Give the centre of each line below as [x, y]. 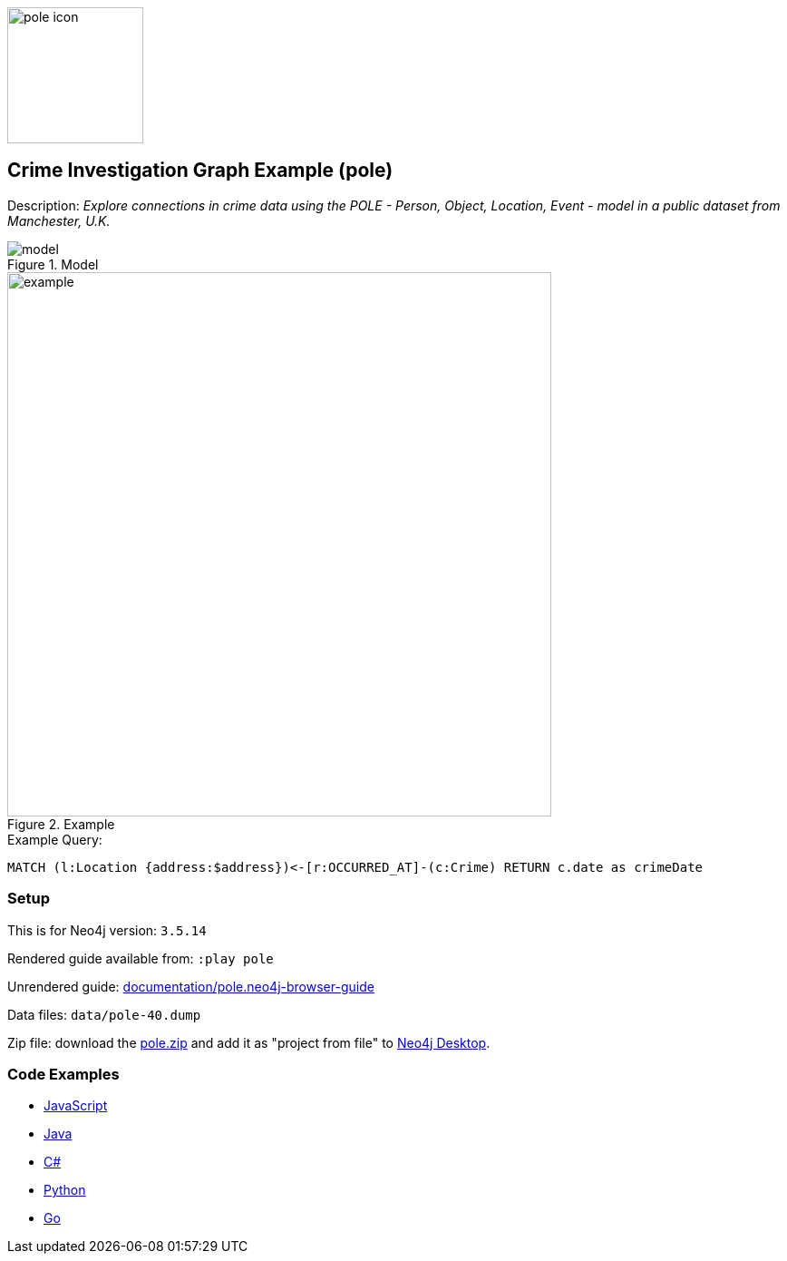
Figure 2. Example [61, 824]
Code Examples [63, 1074]
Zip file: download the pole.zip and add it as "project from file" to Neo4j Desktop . [249, 1042]
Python [65, 1190]
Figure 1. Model [53, 264]
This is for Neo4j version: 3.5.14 [107, 930]
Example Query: [55, 839]
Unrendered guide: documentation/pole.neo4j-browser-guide [191, 986]
